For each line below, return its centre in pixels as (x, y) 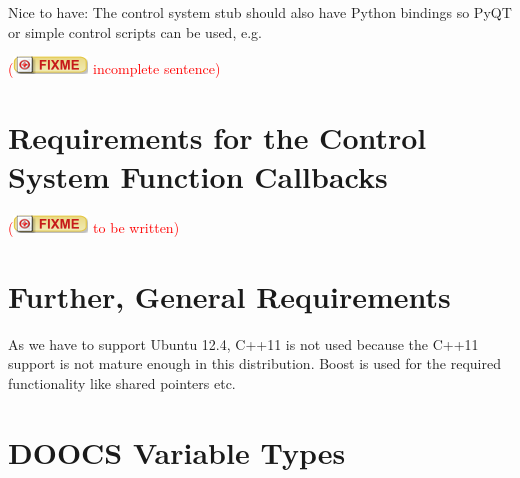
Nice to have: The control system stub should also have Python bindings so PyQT (260, 12)
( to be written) (94, 227)
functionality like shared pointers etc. (122, 383)
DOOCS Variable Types (177, 451)
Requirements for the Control (217, 136)
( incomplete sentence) (114, 68)
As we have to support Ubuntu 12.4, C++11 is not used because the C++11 (243, 343)
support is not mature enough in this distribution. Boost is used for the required (254, 363)
